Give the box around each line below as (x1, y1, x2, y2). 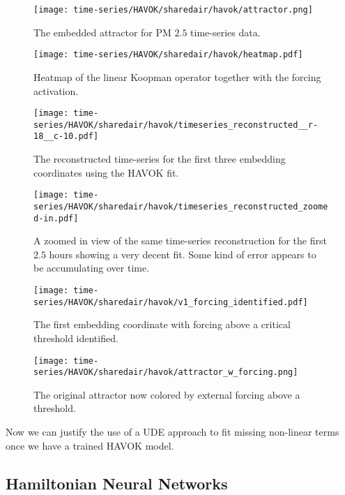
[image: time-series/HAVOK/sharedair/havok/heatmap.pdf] (33, 50, 303, 60)
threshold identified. (33, 330, 118, 345)
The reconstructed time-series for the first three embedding (33, 152, 286, 166)
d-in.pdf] (33, 213, 79, 223)
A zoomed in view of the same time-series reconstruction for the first (33, 233, 327, 248)
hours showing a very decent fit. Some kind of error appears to (49, 246, 316, 261)
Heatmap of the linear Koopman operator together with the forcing (33, 69, 321, 84)
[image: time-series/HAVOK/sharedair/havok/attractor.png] (33, 5, 313, 15)
